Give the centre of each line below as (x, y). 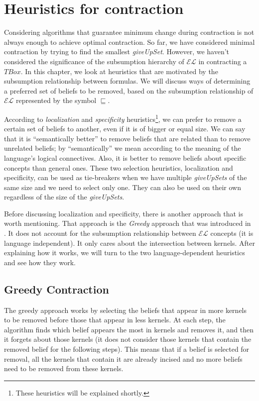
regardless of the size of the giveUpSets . (64, 197)
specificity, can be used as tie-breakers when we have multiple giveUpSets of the (126, 177)
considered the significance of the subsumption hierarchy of (94, 61)
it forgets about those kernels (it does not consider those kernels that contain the (128, 339)
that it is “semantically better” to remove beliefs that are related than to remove (127, 138)
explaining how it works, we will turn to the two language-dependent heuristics (125, 252)
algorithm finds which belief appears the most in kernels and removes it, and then (129, 329)
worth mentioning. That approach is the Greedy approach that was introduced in (128, 223)
